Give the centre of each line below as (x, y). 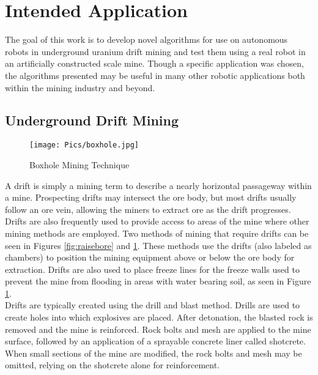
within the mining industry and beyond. (80, 87)
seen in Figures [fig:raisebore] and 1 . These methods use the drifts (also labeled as (158, 245)
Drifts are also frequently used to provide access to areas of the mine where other (157, 221)
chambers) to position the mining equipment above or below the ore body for (150, 257)
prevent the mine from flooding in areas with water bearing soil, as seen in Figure (158, 281)
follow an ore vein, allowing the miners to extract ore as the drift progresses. (148, 209)
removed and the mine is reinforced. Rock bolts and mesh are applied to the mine (158, 329)
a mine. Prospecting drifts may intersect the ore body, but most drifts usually (151, 197)
